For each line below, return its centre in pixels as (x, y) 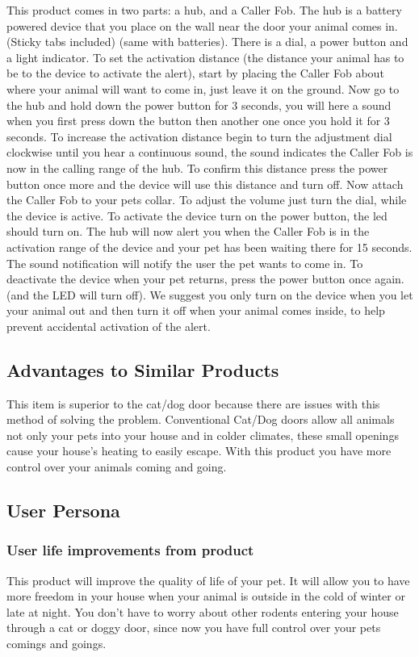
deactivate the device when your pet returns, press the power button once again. (205, 279)
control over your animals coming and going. (117, 467)
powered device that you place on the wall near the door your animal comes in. (202, 25)
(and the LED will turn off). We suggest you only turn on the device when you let (210, 294)
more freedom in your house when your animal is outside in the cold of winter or (206, 596)
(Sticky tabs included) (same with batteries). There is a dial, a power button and (207, 42)
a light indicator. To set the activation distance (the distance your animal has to (205, 57)
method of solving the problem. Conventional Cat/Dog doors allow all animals (201, 419)
